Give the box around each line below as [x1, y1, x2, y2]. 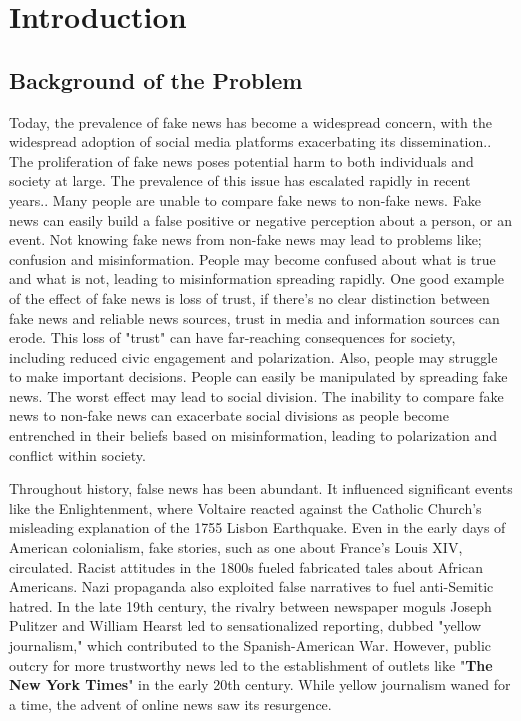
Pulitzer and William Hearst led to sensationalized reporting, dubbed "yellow [9, 615, 482, 636]
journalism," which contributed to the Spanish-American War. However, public [9, 635, 492, 656]
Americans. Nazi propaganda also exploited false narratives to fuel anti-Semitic [9, 576, 494, 597]
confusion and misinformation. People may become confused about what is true [9, 248, 496, 269]
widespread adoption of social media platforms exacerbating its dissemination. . [9, 131, 492, 152]
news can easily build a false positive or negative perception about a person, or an [9, 209, 512, 230]
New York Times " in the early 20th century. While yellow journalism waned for [9, 674, 511, 695]
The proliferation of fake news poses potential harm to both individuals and [9, 150, 474, 171]
